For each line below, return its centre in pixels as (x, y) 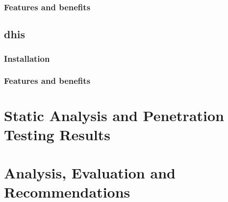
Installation (27, 58)
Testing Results (57, 134)
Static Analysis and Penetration (114, 115)
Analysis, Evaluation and (90, 173)
